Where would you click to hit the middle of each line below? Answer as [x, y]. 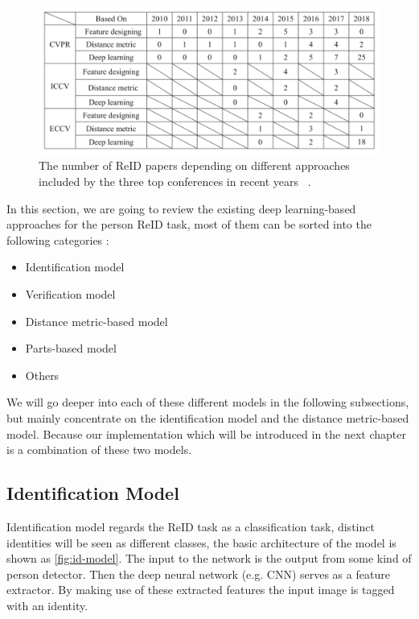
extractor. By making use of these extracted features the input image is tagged [201, 590]
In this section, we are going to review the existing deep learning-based [181, 208]
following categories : [58, 239]
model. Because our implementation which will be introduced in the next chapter [206, 433]
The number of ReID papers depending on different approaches [194, 165]
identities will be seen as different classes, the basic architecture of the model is [201, 542]
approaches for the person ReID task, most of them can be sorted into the [189, 224]
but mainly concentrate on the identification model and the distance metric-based [208, 417]
